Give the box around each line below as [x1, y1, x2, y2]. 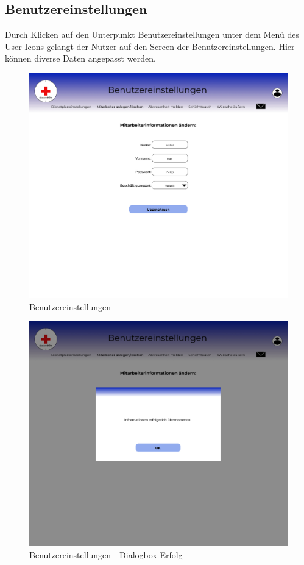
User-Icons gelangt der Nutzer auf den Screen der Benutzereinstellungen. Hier [5, 40, 295, 52]
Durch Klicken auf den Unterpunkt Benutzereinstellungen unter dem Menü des [5, 28, 299, 41]
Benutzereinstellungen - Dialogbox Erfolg [29, 548, 183, 561]
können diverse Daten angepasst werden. [5, 52, 156, 65]
